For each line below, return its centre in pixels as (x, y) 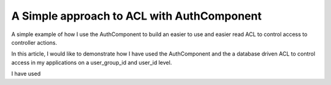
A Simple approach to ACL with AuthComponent (136, 16)
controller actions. (34, 42)
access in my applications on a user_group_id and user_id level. (92, 62)
